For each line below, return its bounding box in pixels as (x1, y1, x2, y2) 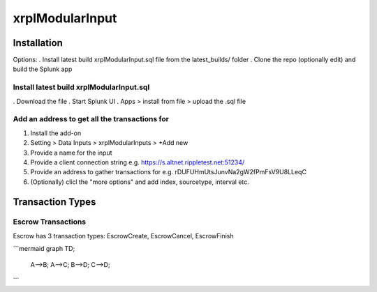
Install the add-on (30, 129, 82, 137)
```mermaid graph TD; (13, 245, 75, 253)
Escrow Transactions (13, 217, 87, 226)
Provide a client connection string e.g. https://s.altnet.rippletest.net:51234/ (30, 157, 245, 167)
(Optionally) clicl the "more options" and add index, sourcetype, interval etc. (30, 178, 249, 186)
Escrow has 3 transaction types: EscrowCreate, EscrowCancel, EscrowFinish (13, 231, 234, 240)
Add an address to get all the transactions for (13, 114, 169, 124)
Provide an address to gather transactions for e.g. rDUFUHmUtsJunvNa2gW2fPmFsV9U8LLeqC (30, 168, 307, 176)
